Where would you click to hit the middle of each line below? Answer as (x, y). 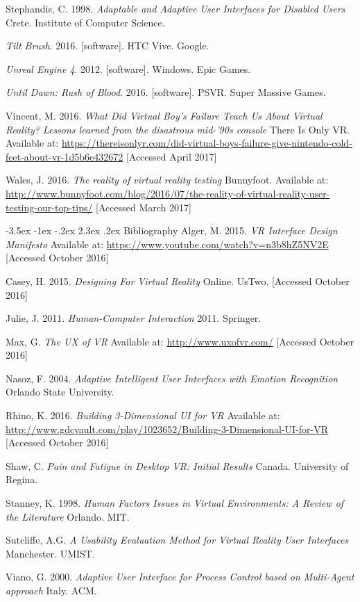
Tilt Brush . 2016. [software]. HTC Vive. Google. (108, 46)
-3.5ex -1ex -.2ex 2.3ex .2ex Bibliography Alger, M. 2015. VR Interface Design (172, 230)
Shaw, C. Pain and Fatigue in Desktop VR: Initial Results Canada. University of (177, 465)
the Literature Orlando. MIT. (68, 516)
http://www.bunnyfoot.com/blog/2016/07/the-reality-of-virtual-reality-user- (168, 193)
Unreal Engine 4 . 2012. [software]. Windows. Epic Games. (128, 68)
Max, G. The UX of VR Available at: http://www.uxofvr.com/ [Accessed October (180, 341)
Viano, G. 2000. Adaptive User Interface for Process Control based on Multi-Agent (180, 577)
